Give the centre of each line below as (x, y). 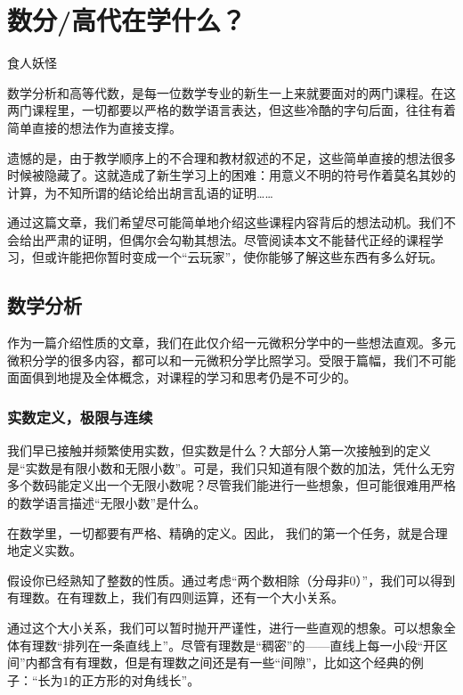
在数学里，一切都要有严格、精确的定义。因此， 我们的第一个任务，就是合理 (227, 532)
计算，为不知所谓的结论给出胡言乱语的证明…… (140, 192)
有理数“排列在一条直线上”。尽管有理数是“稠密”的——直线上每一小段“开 (227, 645)
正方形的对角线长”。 (141, 679)
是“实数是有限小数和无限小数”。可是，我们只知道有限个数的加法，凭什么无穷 (231, 467)
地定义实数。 (45, 550)
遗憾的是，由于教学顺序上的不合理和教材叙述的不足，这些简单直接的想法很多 (231, 157)
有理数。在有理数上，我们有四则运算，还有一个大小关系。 (175, 597)
